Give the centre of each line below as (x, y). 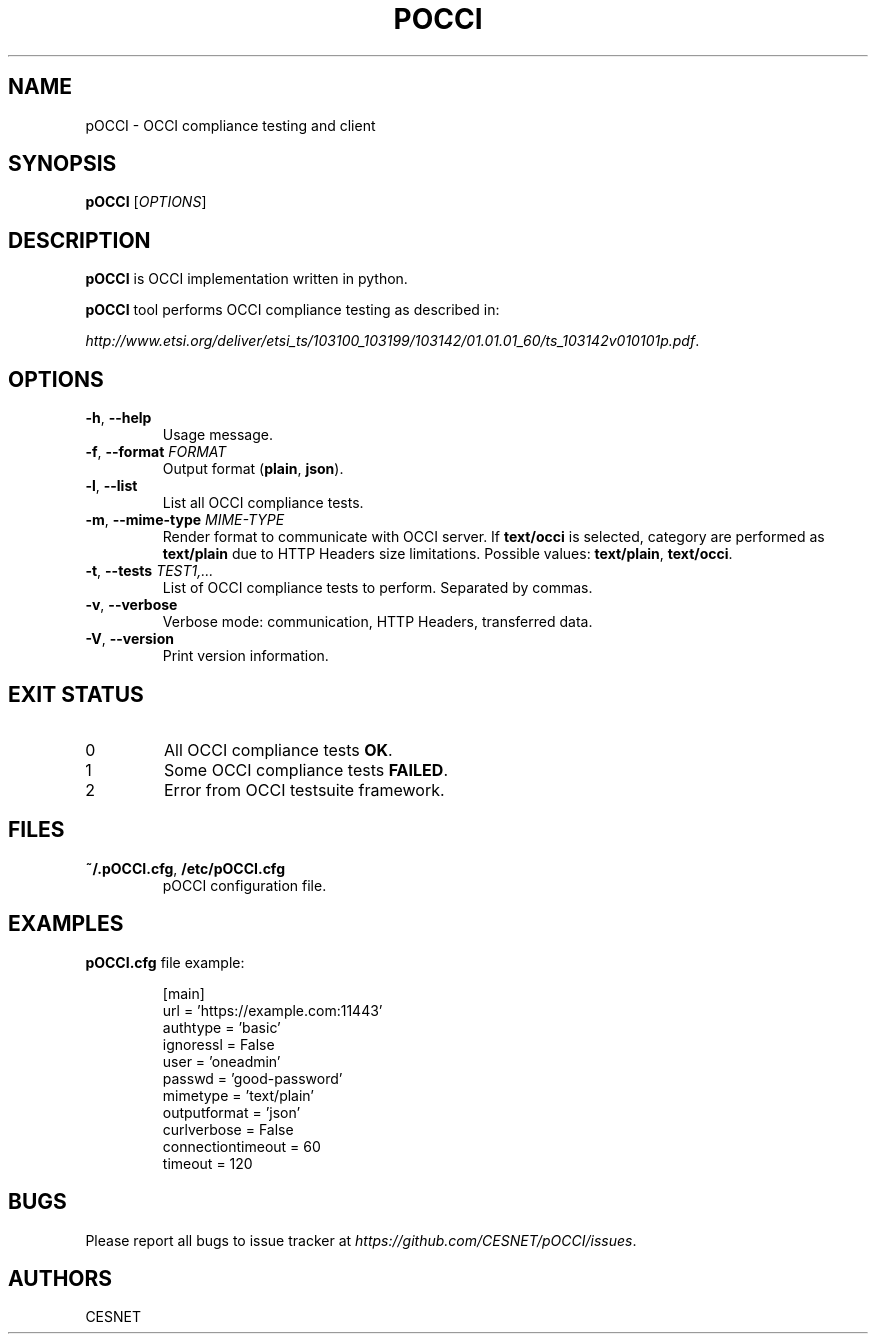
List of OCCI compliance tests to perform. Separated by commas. (377, 588)
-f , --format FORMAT (156, 452)
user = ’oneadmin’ (221, 1061)
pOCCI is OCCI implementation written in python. (246, 279)
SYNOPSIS (62, 164)
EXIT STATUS (76, 694)
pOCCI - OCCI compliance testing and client (230, 125)
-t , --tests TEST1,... (149, 571)
